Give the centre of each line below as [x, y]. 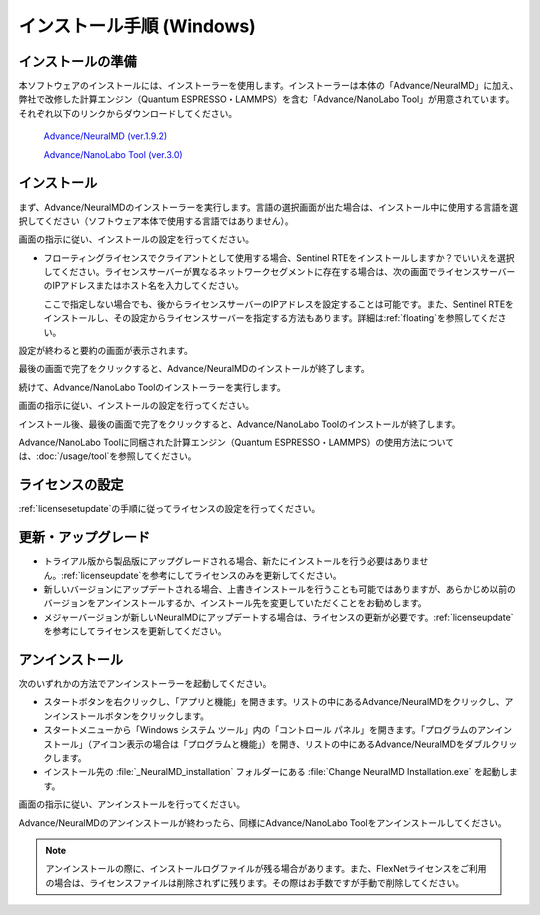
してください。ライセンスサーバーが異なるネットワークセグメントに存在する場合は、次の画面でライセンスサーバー [279, 272]
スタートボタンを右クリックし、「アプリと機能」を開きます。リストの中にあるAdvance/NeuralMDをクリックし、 [274, 702]
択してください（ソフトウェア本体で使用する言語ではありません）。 [156, 221]
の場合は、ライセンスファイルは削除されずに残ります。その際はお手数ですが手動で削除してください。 [255, 882]
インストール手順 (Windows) [137, 26]
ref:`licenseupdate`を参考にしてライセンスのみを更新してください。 [202, 575]
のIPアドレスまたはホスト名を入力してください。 [143, 286]
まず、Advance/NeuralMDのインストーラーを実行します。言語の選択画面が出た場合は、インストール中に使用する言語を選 [268, 207]
